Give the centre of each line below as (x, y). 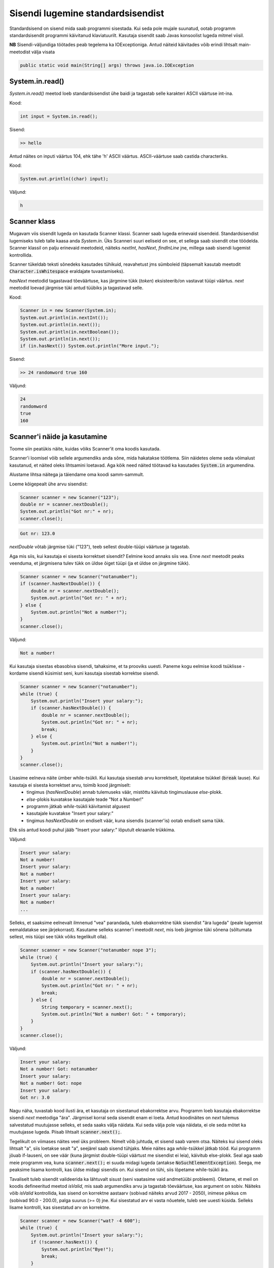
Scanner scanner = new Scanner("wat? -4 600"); (80, 1221)
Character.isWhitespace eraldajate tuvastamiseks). (67, 271)
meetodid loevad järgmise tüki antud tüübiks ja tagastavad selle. (76, 288)
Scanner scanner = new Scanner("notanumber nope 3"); (88, 950)
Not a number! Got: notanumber (59, 1069)
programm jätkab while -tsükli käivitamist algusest (78, 806)
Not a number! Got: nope (51, 1083)
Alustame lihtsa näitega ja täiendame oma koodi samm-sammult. (77, 475)
